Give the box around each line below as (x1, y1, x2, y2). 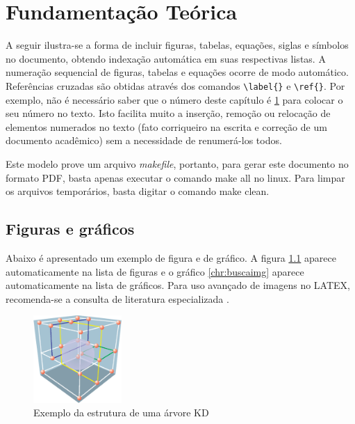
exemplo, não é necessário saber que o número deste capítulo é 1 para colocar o (6, 92, 343, 107)
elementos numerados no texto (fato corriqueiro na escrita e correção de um (6, 119, 327, 134)
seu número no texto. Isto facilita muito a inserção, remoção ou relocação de (6, 106, 331, 120)
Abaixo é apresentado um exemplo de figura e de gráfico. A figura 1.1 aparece (6, 250, 336, 265)
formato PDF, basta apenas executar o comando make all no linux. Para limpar (6, 170, 345, 184)
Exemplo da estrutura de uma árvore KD (33, 405, 209, 420)
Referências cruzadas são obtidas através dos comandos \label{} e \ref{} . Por (6, 78, 345, 93)
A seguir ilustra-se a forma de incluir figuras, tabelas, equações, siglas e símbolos (6, 38, 349, 52)
